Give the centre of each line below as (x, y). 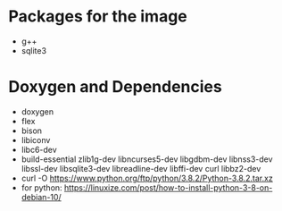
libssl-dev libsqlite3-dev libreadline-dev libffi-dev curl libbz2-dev (141, 168)
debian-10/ (41, 197)
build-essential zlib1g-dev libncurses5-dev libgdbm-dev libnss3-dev (147, 159)
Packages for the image (98, 17)
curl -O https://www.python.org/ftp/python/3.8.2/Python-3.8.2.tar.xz (147, 178)
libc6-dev (39, 149)
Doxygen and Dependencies (115, 87)
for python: (42, 187)
